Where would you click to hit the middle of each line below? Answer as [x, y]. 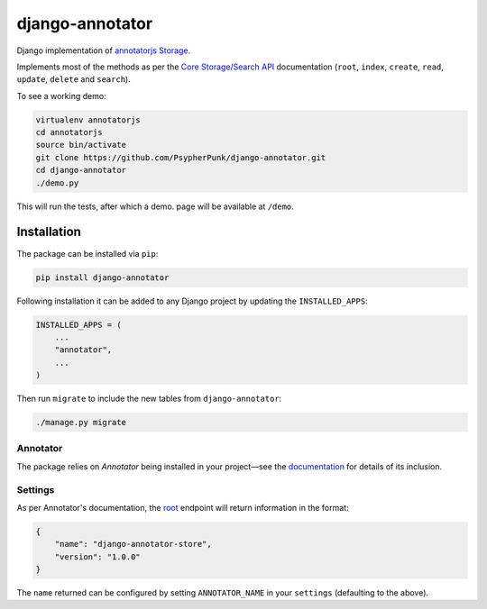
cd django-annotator [81, 170]
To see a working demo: [62, 95]
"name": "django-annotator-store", [133, 544]
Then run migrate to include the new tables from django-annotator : [149, 399]
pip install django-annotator [102, 277]
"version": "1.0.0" [98, 557]
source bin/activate [81, 145]
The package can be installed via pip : [87, 253]
